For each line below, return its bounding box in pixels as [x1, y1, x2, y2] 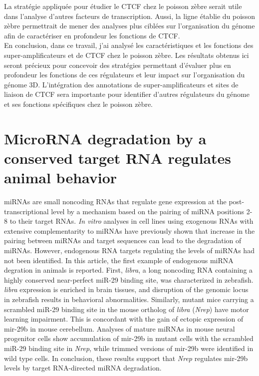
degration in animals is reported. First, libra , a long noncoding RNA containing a [4, 265, 253, 275]
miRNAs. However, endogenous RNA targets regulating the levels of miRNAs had [4, 245, 255, 255]
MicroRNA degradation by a [4, 128, 207, 148]
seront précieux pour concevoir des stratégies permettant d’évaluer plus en [4, 59, 231, 70]
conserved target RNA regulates [4, 147, 232, 168]
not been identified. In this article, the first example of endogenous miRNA [4, 255, 234, 265]
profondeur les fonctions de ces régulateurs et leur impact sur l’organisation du [4, 69, 245, 80]
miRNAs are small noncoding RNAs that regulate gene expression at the [4, 196, 227, 207]
